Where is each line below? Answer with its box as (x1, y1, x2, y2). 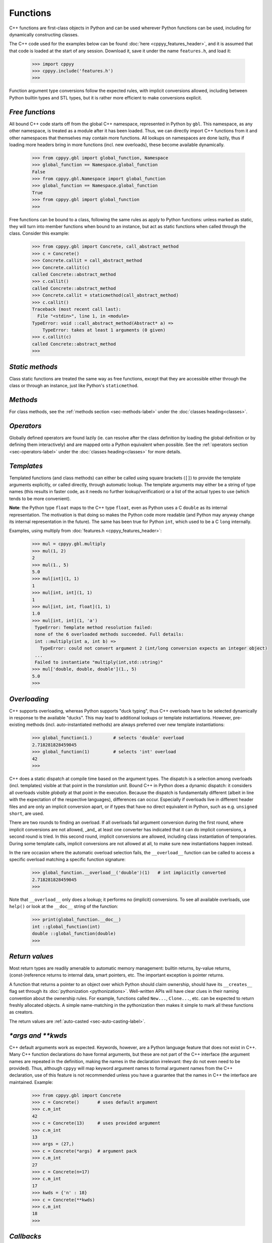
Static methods (9, 362, 58, 371)
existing (9, 721, 26, 728)
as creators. (9, 1009, 34, 1015)
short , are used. (9, 810, 44, 816)
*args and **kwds (9, 1031, 67, 1040)
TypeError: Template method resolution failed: (35, 624, 153, 630)
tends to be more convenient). (9, 495, 71, 502)
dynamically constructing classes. (9, 31, 79, 37)
